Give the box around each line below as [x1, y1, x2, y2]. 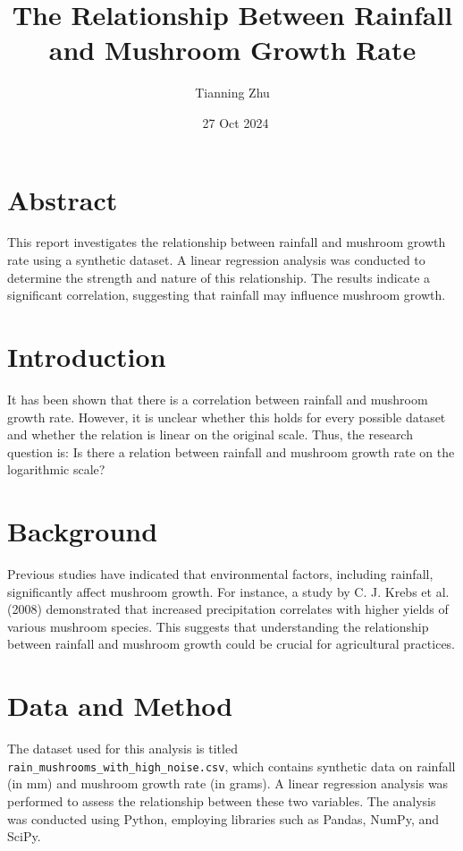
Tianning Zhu [195, 83, 270, 102]
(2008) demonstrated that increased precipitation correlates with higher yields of [7, 600, 449, 618]
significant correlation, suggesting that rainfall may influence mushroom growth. [7, 285, 446, 304]
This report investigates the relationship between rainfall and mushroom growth [7, 233, 446, 251]
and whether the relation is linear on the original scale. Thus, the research [7, 425, 413, 444]
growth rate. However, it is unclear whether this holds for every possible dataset [7, 407, 446, 426]
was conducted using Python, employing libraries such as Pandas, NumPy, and [7, 809, 439, 828]
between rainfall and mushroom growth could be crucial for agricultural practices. [7, 634, 456, 653]
